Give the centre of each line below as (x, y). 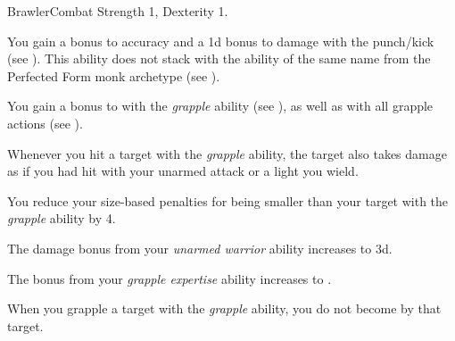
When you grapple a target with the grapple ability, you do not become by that (224, 308)
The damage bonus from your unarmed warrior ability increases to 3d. (200, 248)
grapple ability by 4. (62, 218)
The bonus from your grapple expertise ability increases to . (170, 278)
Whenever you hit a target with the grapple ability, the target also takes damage (227, 153)
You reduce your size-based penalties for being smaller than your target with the (228, 200)
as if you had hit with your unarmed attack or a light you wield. (183, 171)
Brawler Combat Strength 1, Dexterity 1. (118, 11)
